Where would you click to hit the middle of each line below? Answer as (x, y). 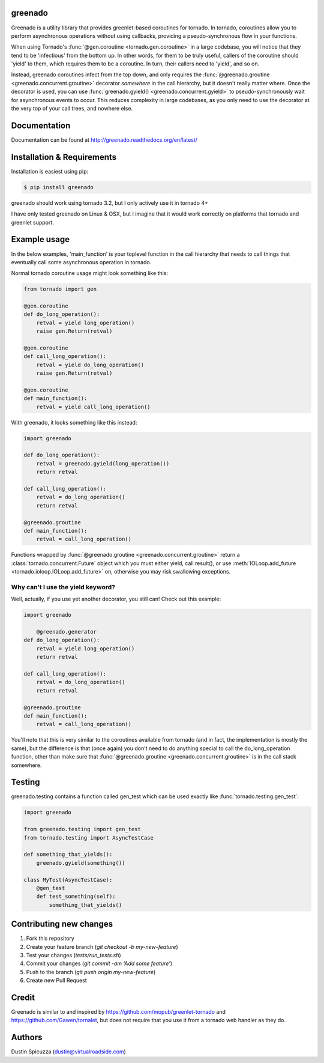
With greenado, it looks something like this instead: (74, 422)
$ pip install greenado (59, 187)
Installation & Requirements (64, 157)
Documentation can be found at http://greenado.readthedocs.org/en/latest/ (104, 140)
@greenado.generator (67, 632)
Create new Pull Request (56, 980)
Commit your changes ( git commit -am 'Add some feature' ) (99, 963)
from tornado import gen (60, 289)
